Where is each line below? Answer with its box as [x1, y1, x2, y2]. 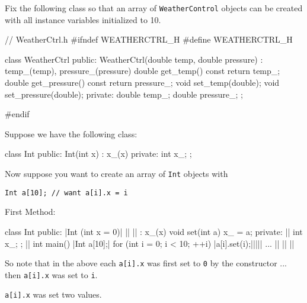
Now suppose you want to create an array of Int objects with [5, 167, 228, 179]
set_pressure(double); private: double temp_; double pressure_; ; [5, 88, 243, 100]
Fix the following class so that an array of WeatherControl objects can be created [5, 2, 303, 14]
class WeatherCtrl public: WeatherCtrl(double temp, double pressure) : [5, 53, 263, 65]
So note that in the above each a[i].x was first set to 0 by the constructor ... [5, 257, 287, 269]
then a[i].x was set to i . [5, 268, 98, 281]
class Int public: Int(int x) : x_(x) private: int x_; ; [5, 147, 192, 160]
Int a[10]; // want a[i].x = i [5, 188, 128, 197]
